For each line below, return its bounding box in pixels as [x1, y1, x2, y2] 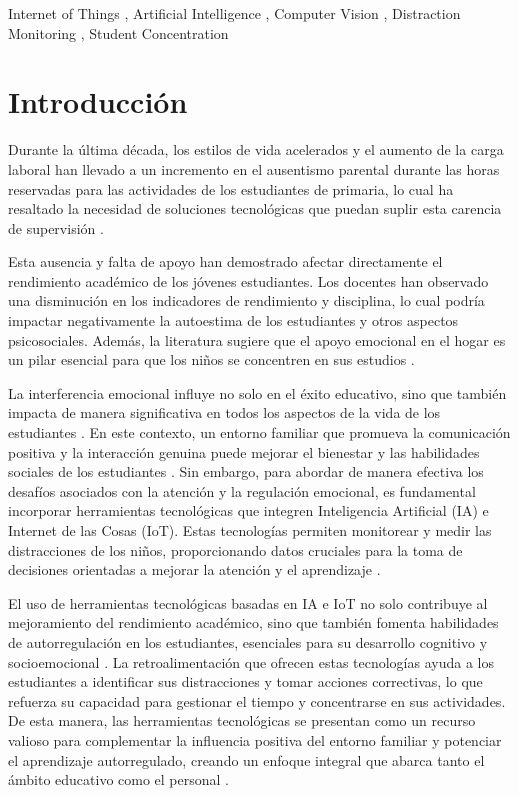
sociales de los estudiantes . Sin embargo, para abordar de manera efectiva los [8, 461, 484, 482]
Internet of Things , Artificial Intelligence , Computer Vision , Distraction [8, 3, 461, 23]
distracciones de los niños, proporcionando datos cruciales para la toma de [8, 539, 463, 560]
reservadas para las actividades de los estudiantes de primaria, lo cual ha [8, 178, 454, 199]
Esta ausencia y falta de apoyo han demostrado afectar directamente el [8, 251, 443, 272]
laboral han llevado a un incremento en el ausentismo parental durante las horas [8, 158, 500, 179]
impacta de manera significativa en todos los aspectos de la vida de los [8, 402, 441, 423]
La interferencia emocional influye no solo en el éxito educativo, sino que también [8, 382, 507, 403]
